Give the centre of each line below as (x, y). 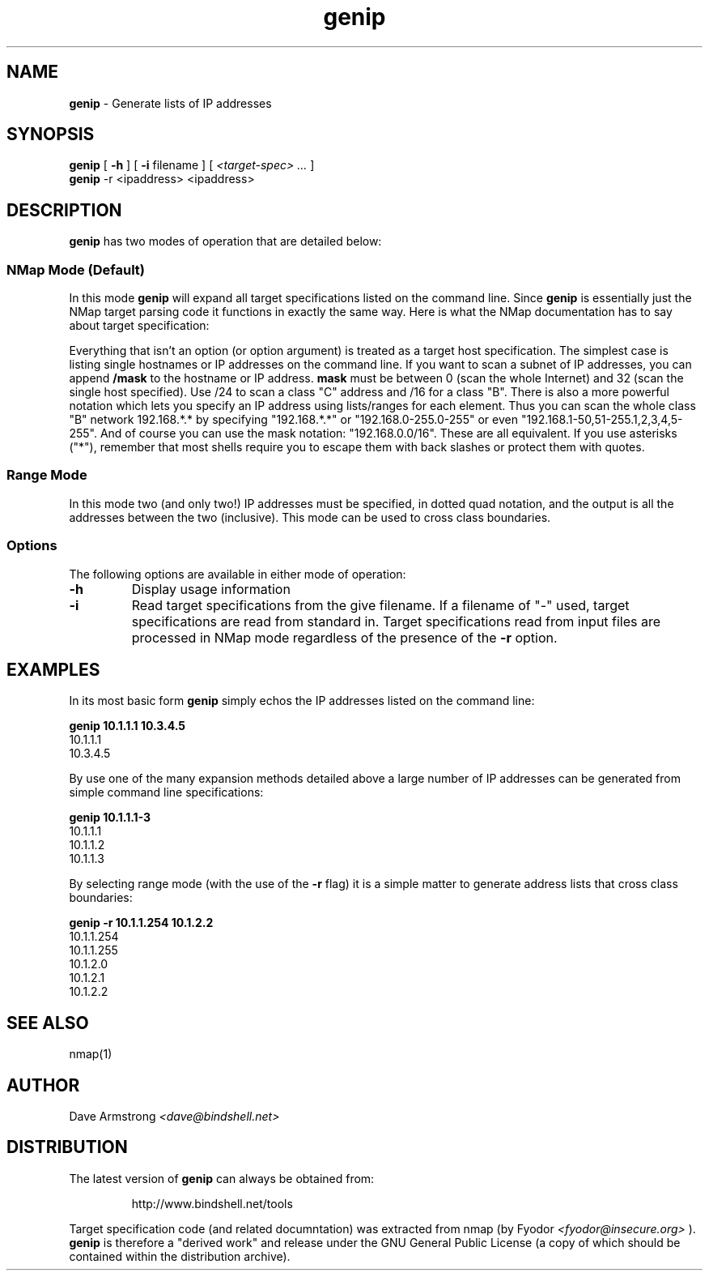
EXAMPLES (53, 669)
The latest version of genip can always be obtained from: (222, 1178)
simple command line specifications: (166, 792)
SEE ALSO (48, 1023)
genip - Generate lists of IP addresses (170, 103)
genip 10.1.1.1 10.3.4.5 (127, 726)
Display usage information (211, 589)
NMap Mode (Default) (76, 269)
